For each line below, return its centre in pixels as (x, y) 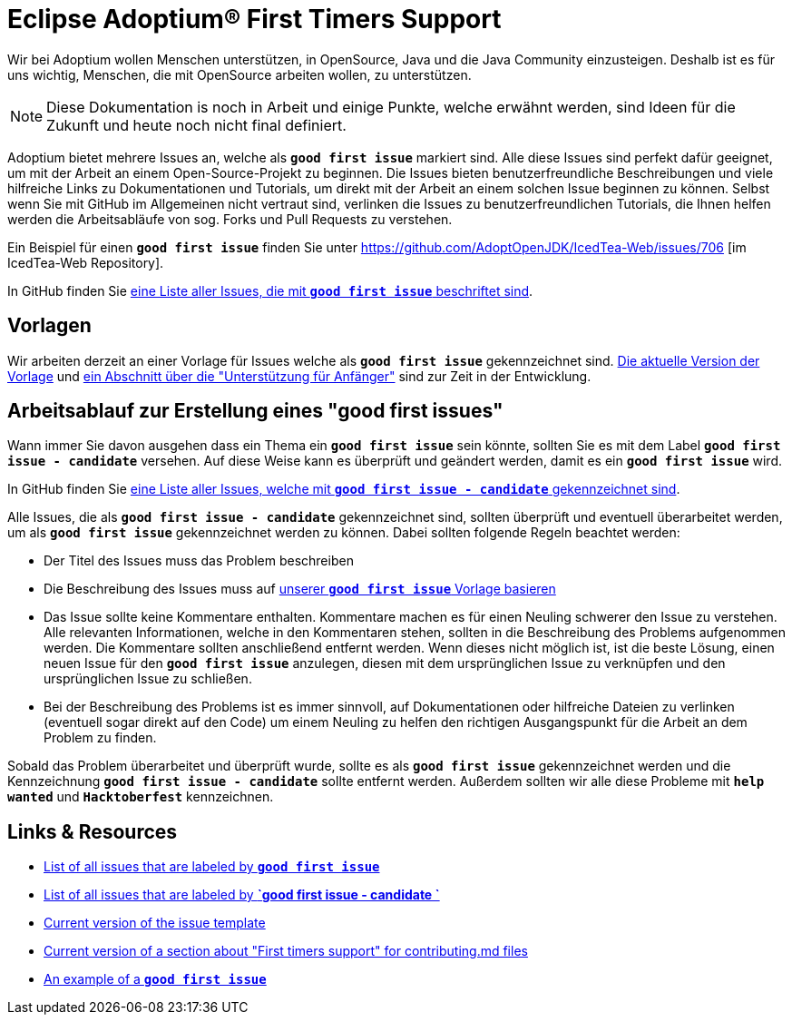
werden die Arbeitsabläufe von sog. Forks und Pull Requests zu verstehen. (230, 219)
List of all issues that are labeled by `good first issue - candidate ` (242, 895)
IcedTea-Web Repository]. (86, 262)
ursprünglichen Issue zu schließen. (148, 679)
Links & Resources (93, 831)
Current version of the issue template (155, 923)
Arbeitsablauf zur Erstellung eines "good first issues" (255, 411)
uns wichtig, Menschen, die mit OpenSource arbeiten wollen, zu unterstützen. (240, 74)
